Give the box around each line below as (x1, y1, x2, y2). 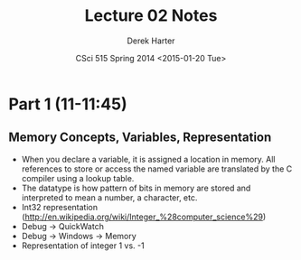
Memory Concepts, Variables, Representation (8, 130, 272, 145)
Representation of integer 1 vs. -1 (21, 240, 146, 251)
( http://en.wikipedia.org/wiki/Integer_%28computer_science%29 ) (21, 211, 267, 222)
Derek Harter (127, 35, 175, 46)
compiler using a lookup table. (21, 172, 135, 183)
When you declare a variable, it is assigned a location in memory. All (21, 153, 276, 164)
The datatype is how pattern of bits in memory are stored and (21, 182, 251, 193)
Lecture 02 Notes (84, 5, 218, 26)
